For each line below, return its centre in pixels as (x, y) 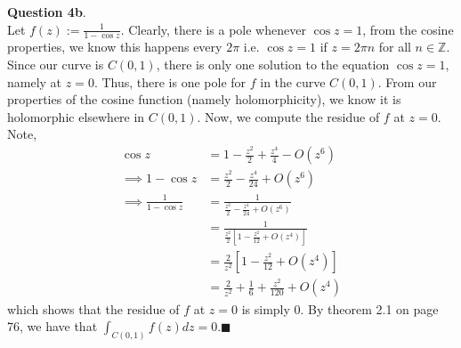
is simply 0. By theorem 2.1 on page (340, 308)
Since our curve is (56, 65)
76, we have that (53, 326)
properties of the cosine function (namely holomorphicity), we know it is (204, 99)
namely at (35, 81)
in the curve (293, 81)
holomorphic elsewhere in (76, 116)
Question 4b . (47, 12)
